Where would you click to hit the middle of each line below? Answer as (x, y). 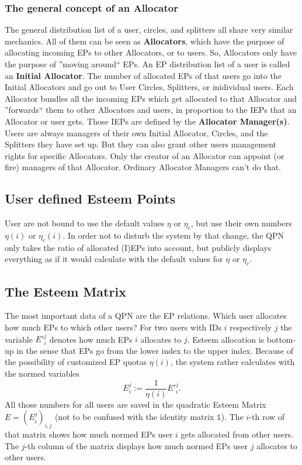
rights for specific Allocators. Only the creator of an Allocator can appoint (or (145, 155)
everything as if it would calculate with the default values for (114, 259)
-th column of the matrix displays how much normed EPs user (136, 445)
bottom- (281, 339)
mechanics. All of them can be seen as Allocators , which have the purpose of (145, 41)
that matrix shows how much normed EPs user (89, 434)
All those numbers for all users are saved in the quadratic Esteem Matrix (136, 404)
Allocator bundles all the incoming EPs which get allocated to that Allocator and (151, 98)
